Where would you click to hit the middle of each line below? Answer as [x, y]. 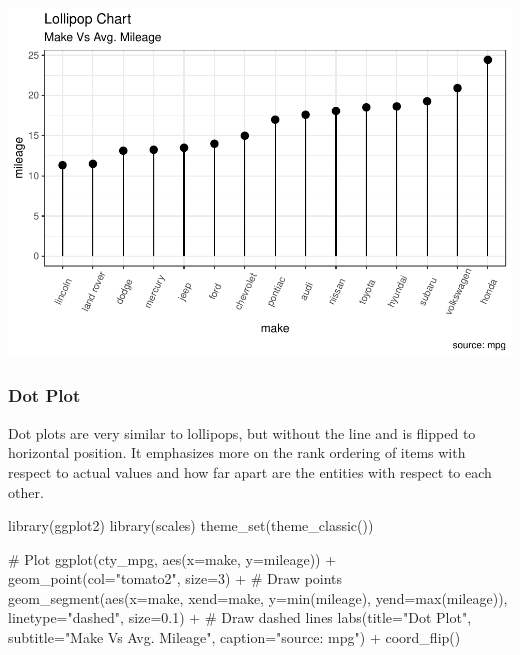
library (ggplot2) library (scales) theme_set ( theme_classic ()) [191, 525]
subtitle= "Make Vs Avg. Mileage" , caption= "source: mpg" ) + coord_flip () [234, 637]
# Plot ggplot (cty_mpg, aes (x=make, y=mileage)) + [172, 558]
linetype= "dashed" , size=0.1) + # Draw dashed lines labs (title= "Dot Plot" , [240, 617]
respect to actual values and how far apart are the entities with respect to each [250, 471]
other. [26, 491]
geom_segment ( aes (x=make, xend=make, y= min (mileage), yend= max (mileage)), [258, 597]
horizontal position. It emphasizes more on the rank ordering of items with [237, 452]
